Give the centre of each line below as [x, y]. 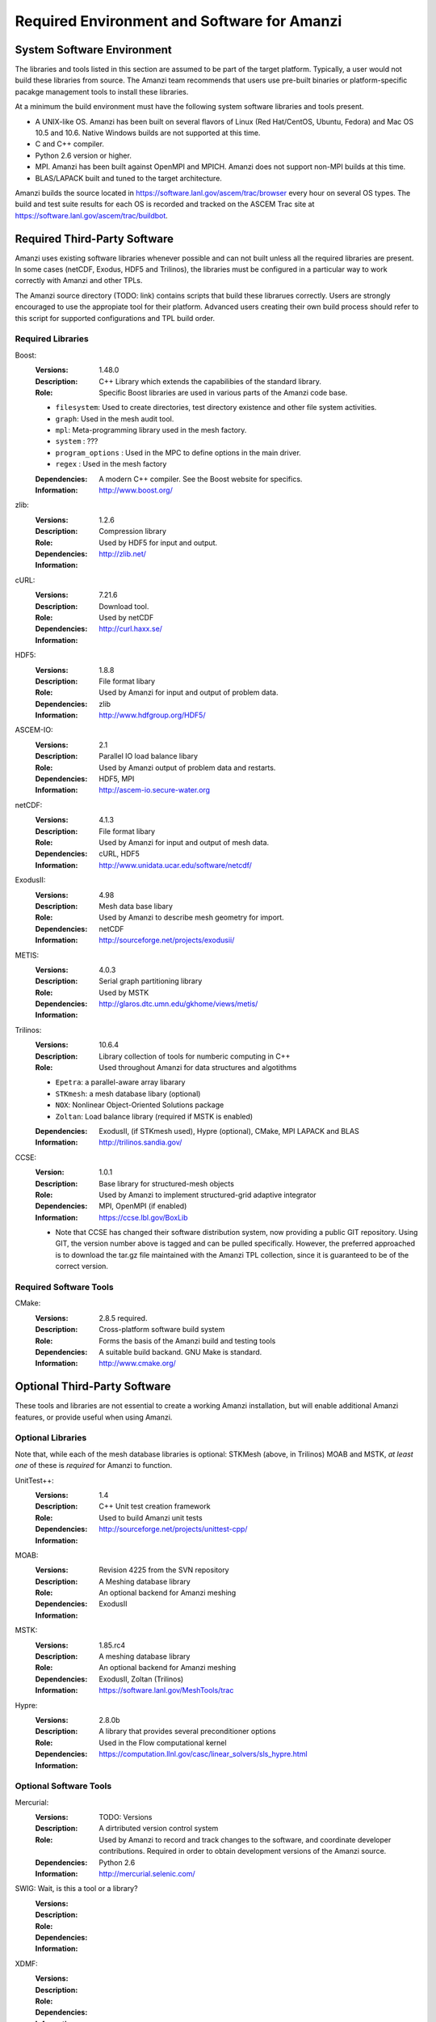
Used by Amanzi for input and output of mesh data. [184, 842]
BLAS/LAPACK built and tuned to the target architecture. [128, 178]
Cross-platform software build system [162, 1330]
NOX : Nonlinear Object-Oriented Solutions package [140, 1105]
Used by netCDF [126, 617]
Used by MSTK [124, 992]
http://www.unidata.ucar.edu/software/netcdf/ [175, 865]
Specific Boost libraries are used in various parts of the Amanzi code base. [223, 392]
